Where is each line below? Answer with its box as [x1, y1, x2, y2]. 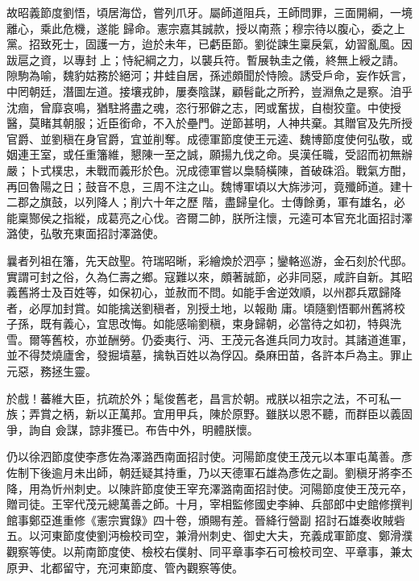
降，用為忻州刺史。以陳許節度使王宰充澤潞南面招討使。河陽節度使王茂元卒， [6, 479, 413, 496]
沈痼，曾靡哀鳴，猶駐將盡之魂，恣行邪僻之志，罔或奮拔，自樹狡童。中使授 [6, 98, 401, 115]
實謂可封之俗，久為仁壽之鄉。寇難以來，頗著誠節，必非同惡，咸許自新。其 [6, 268, 401, 284]
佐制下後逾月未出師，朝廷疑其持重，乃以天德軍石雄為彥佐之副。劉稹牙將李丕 [6, 464, 413, 481]
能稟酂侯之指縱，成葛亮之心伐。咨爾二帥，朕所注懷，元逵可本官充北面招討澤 [6, 209, 413, 226]
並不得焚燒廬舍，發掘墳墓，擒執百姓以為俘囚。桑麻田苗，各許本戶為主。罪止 [6, 347, 413, 363]
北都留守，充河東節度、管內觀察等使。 [39, 558, 243, 575]
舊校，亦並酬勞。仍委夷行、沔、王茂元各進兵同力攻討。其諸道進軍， [51, 330, 413, 347]
